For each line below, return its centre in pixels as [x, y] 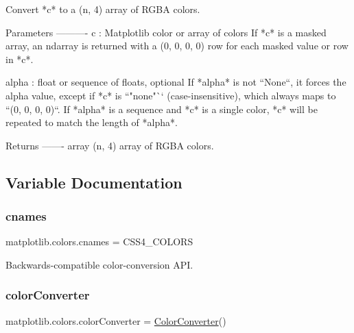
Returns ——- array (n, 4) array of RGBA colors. [110, 145]
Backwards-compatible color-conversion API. [99, 264]
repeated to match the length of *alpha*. [92, 122]
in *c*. [20, 59]
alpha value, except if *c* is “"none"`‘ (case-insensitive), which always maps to [171, 95]
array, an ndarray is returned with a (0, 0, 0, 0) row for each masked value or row [177, 46]
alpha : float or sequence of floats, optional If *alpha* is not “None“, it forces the [176, 82]
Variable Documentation [94, 182]
